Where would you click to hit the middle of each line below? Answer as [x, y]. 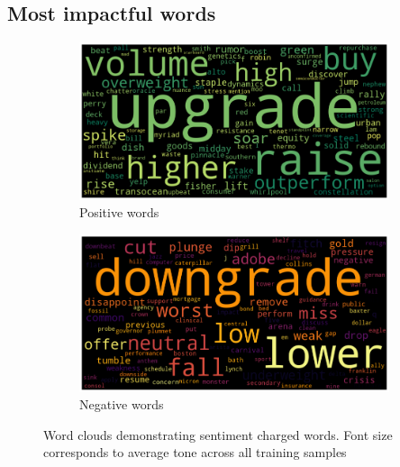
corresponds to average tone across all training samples [195, 452]
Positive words [119, 212]
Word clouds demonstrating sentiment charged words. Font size [218, 434]
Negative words [122, 404]
